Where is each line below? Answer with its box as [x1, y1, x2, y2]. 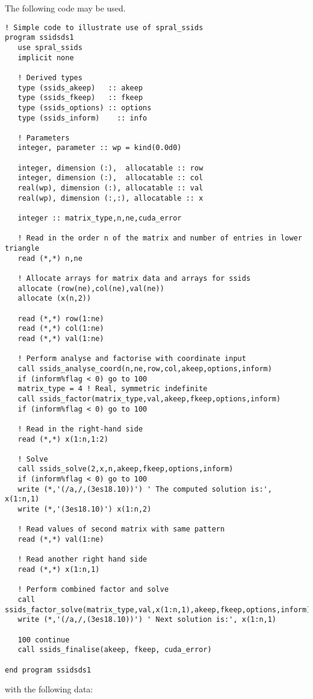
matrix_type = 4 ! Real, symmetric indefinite [17, 384, 208, 393]
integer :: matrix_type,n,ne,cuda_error [17, 214, 182, 223]
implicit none [17, 53, 74, 62]
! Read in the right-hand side [17, 424, 143, 433]
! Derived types [17, 73, 82, 82]
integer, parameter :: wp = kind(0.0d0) [17, 143, 182, 152]
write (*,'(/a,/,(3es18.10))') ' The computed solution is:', [17, 484, 272, 494]
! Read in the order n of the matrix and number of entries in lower [17, 234, 302, 243]
